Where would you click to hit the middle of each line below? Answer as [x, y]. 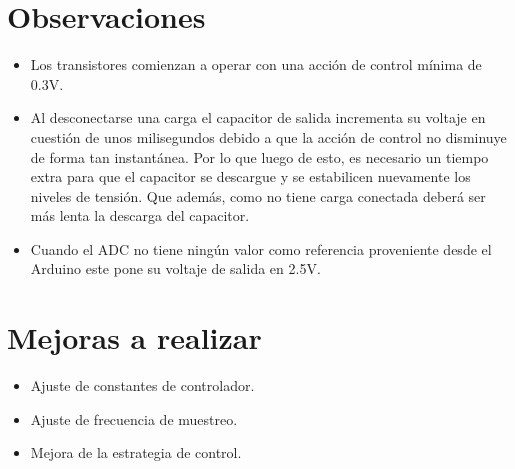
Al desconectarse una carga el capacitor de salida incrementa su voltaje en [258, 117]
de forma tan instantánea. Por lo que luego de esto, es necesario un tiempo [259, 156]
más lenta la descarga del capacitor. [140, 215]
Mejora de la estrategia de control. [136, 452]
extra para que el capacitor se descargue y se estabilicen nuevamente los [250, 176]
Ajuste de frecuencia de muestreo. [134, 418]
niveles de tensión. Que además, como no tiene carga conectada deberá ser [258, 195]
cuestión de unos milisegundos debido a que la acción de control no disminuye [268, 136]
